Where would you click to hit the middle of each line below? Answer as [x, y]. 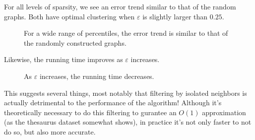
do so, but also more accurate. [50, 131]
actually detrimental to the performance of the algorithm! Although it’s [113, 103]
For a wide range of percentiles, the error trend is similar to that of [126, 33]
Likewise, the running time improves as [64, 59]
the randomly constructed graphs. [75, 42]
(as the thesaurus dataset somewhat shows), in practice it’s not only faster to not [128, 122]
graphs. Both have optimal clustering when [69, 16]
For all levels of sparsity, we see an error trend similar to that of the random [120, 6]
